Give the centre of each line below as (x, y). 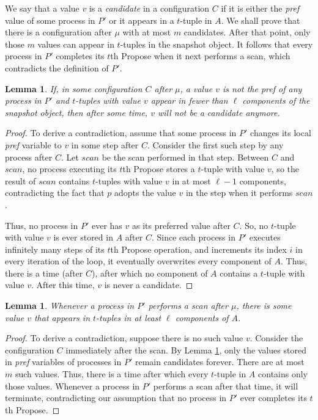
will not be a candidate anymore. (219, 112)
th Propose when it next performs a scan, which (200, 56)
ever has (107, 225)
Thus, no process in (42, 225)
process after (29, 157)
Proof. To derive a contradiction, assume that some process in (121, 133)
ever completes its (273, 398)
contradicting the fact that (55, 193)
